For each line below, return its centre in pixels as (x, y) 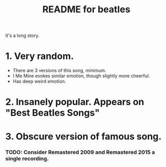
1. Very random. (40, 56)
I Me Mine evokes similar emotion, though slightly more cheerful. (81, 76)
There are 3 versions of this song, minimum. (59, 71)
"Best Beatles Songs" (53, 113)
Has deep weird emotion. (39, 81)
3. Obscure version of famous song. (84, 136)
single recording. (27, 159)
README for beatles (86, 9)
